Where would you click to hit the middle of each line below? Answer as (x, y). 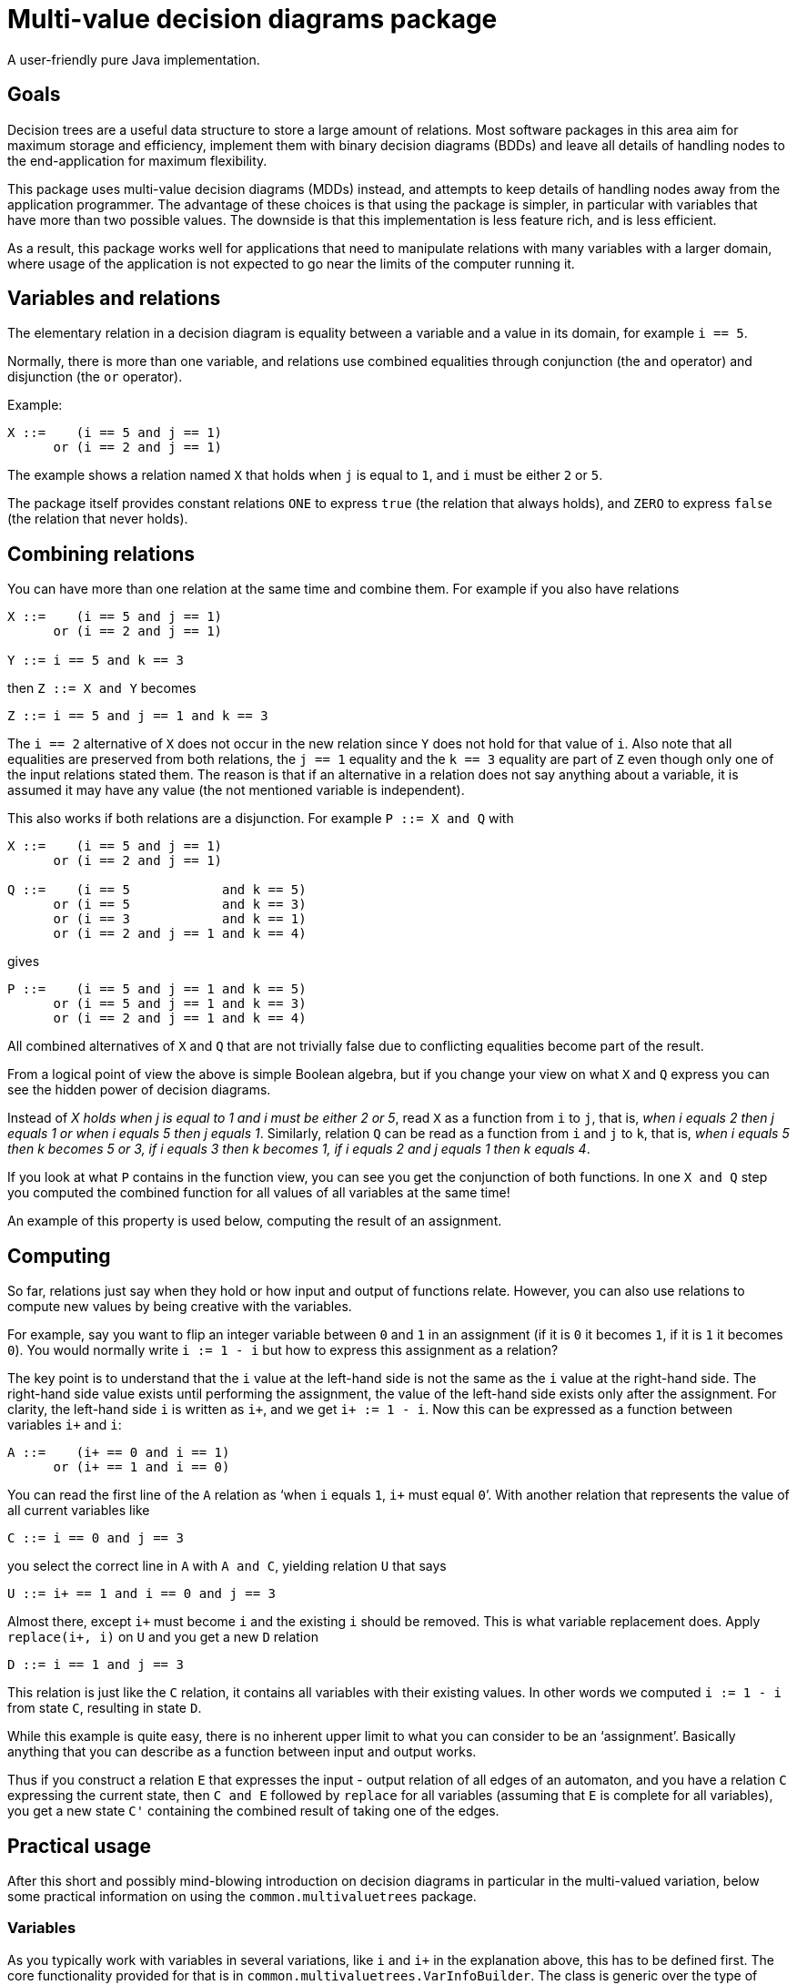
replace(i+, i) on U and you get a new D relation (163, 1637)
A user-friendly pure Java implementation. (134, 59)
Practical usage (80, 1846)
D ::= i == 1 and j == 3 (96, 1665)
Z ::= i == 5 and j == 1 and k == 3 (138, 716)
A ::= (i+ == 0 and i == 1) (119, 1453)
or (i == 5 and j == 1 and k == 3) (180, 1004)
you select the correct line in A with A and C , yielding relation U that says (227, 1566)
